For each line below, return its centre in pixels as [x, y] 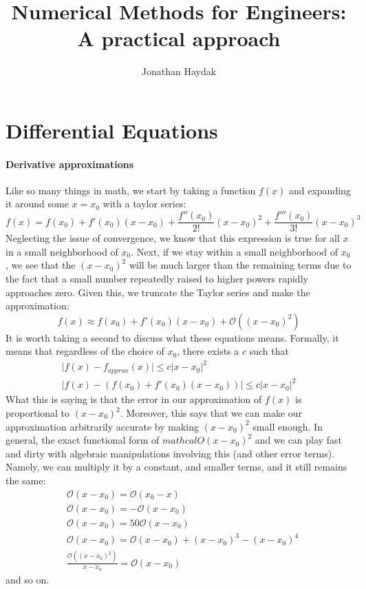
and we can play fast [298, 440]
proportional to [38, 413]
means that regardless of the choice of [85, 351]
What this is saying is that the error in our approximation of [134, 399]
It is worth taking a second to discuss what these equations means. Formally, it [172, 337]
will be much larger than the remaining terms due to [240, 265]
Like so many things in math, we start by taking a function [131, 190]
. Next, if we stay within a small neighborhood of [235, 251]
